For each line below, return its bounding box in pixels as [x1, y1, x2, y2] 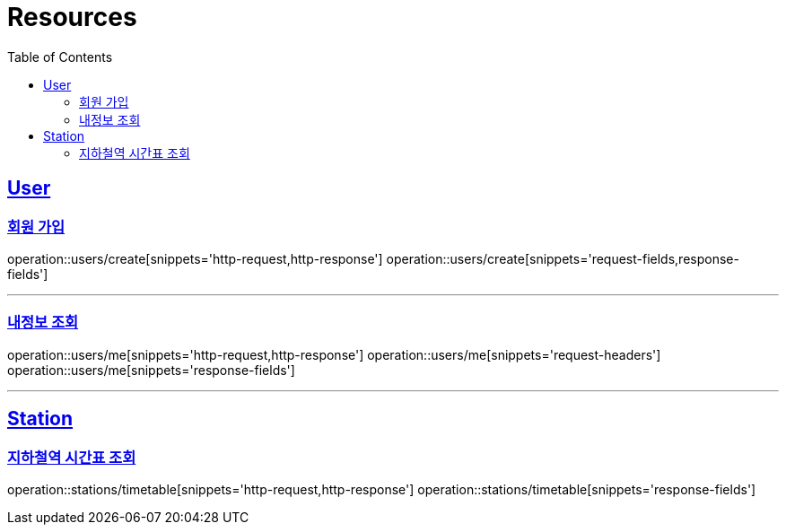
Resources [7, 2, 137, 32]
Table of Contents [7, 48, 113, 65]
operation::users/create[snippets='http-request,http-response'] [7, 250, 383, 266]
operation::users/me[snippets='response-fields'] [7, 362, 295, 378]
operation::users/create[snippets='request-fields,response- [386, 250, 739, 266]
